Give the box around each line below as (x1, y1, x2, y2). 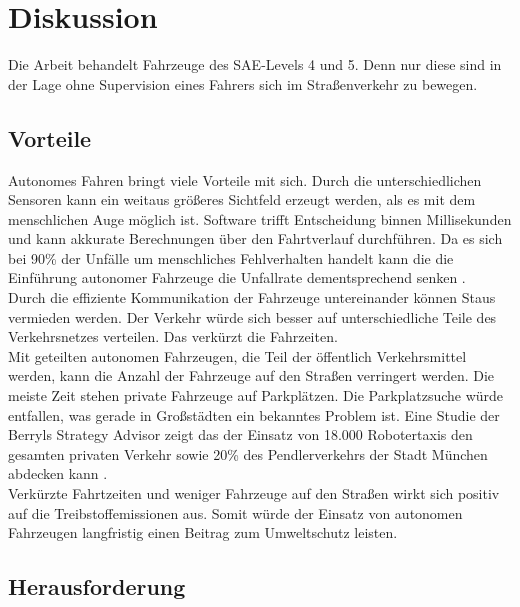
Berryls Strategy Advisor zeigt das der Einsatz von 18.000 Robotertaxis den (8, 424, 473, 445)
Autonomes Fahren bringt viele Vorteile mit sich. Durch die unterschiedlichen (8, 169, 482, 190)
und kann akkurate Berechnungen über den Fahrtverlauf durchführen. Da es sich (8, 228, 503, 249)
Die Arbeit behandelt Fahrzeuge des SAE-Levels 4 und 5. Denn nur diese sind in (8, 54, 502, 75)
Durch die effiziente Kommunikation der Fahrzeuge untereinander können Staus (8, 287, 496, 308)
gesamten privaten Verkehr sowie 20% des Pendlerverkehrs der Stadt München (8, 443, 488, 464)
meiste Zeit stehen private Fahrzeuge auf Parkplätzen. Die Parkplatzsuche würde (8, 385, 504, 406)
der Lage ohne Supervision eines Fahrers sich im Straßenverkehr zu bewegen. (8, 73, 478, 94)
